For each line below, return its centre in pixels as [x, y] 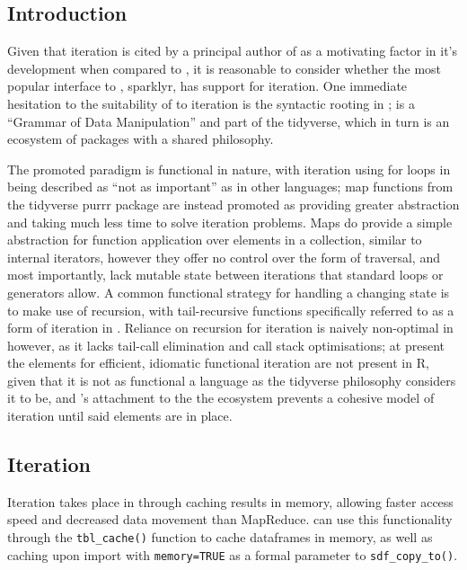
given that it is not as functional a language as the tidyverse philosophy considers [232, 380]
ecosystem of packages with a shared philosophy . [141, 139]
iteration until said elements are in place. [120, 416]
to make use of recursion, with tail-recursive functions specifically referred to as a [231, 310]
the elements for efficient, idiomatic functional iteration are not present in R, [218, 363]
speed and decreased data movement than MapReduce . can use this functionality [230, 519]
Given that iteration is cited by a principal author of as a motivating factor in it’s [233, 51]
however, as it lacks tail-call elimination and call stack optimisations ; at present [226, 345]
